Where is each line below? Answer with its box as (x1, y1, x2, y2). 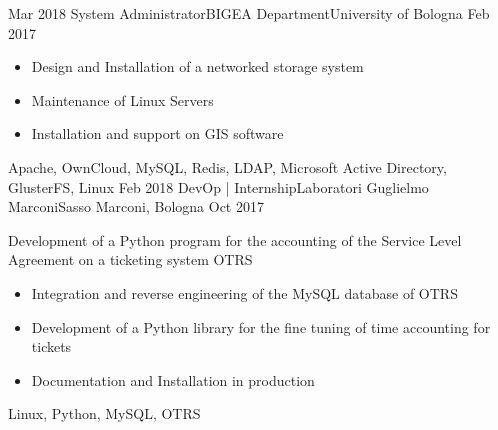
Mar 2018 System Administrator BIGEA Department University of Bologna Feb (8, 3, 490, 23)
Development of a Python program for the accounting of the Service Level (8, 229, 462, 250)
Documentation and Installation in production (31, 369, 315, 390)
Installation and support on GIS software (31, 123, 284, 144)
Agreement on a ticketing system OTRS (8, 249, 253, 270)
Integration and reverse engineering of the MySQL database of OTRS (31, 282, 458, 303)
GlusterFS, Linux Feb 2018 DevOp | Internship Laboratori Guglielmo (8, 176, 429, 197)
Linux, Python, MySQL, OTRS (8, 403, 201, 424)
